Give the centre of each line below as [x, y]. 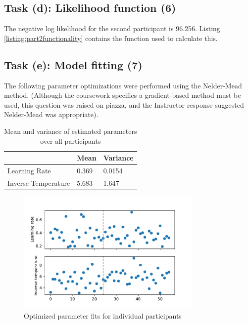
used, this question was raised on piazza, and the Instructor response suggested [124, 104]
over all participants [71, 141]
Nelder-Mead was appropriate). [51, 114]
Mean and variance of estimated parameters [71, 131]
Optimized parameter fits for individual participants [103, 315]
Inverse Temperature [39, 182]
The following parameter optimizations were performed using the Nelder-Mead [123, 85]
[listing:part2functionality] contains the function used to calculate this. [111, 38]
